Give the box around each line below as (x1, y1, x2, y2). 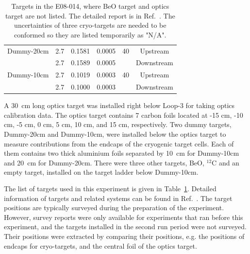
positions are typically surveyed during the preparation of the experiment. (4, 202, 224, 213)
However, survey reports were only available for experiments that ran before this (4, 212, 243, 222)
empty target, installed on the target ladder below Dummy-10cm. (4, 167, 199, 177)
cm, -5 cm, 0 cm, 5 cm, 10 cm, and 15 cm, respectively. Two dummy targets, (4, 119, 232, 129)
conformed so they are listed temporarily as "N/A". (14, 29, 167, 39)
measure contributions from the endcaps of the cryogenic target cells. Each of (4, 138, 234, 148)
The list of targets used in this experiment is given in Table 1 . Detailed (4, 183, 217, 193)
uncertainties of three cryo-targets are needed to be (14, 20, 167, 30)
